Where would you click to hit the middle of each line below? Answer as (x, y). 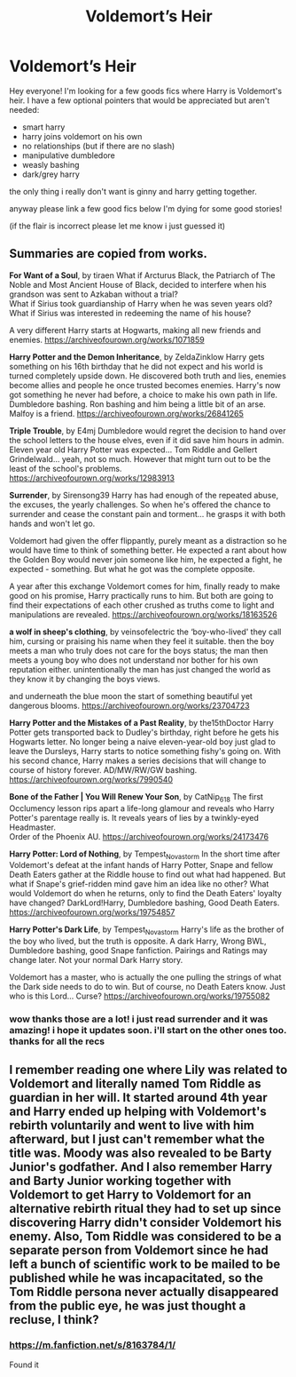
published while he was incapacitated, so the (136, 1278)
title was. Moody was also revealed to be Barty (140, 1154)
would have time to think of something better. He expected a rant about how (148, 550)
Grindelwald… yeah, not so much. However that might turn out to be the (140, 458)
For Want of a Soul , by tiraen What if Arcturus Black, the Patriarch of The (142, 275)
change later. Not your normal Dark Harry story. (96, 960)
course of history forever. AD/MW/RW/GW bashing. (103, 769)
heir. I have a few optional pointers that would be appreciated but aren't (140, 100)
